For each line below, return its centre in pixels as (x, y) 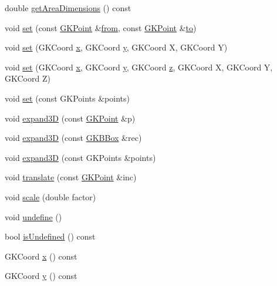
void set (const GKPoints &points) (67, 98)
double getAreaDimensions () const (68, 8)
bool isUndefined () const (50, 236)
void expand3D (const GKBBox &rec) (73, 138)
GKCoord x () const (41, 256)
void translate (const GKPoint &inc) (71, 177)
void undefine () (33, 216)
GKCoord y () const (41, 276)
